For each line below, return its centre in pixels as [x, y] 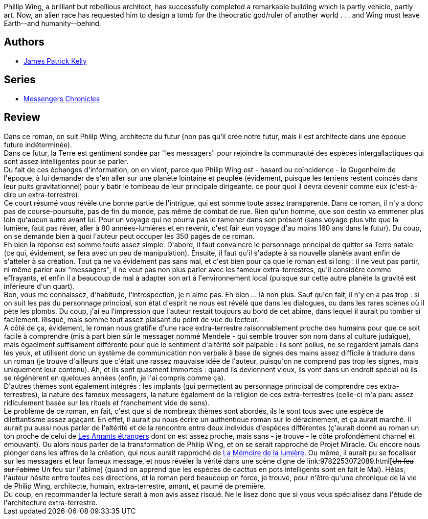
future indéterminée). [38, 144]
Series [20, 80]
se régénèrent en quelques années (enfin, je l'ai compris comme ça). [115, 377]
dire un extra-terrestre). [42, 194]
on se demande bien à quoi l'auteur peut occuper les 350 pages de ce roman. [129, 236]
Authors [24, 42]
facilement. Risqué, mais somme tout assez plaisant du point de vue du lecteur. [131, 319]
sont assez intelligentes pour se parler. [66, 161]
